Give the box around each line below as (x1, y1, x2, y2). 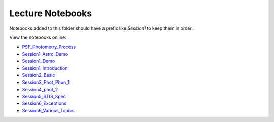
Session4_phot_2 (22, 86, 58, 92)
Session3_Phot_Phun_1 (22, 79, 70, 86)
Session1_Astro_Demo (22, 51, 68, 57)
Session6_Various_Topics (22, 107, 75, 113)
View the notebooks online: (9, 34, 66, 40)
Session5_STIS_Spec (22, 94, 66, 100)
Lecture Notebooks (9, 8, 92, 19)
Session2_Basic (22, 72, 55, 78)
